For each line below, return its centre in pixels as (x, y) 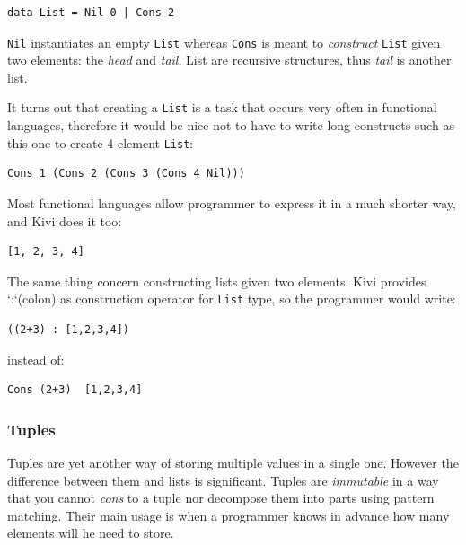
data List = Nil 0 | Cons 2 (91, 13)
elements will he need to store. (91, 533)
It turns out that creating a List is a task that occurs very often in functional (222, 107)
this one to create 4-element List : (101, 142)
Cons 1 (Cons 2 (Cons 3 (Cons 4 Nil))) (126, 174)
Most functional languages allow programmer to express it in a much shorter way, (232, 202)
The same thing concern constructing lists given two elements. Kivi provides (217, 281)
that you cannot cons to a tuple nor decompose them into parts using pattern (221, 498)
